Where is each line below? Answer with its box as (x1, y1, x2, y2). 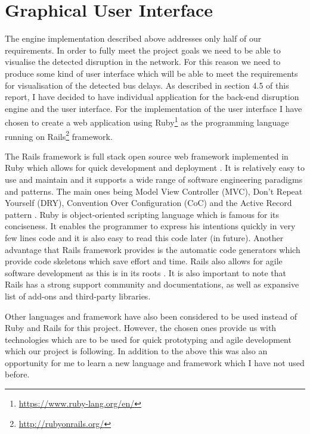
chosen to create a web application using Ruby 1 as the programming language (5, 114, 289, 128)
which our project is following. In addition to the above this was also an (5, 345, 268, 357)
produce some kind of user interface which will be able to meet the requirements (5, 67, 298, 79)
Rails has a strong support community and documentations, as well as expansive (5, 278, 299, 291)
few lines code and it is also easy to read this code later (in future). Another (5, 231, 284, 243)
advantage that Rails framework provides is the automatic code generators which (5, 243, 300, 255)
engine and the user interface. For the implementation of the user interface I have (5, 102, 302, 114)
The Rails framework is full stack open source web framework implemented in (5, 149, 289, 162)
